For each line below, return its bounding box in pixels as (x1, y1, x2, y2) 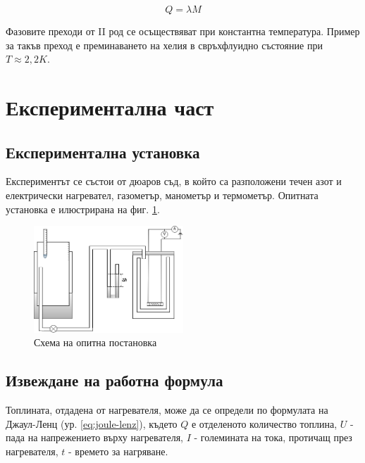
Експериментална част (6, 92, 214, 121)
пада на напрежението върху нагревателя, (6, 430, 184, 445)
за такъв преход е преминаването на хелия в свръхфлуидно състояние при (6, 37, 323, 52)
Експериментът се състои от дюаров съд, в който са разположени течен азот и (6, 174, 342, 189)
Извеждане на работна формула (6, 369, 223, 391)
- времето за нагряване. (68, 443, 168, 458)
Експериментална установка (6, 141, 200, 163)
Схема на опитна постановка (34, 335, 157, 350)
